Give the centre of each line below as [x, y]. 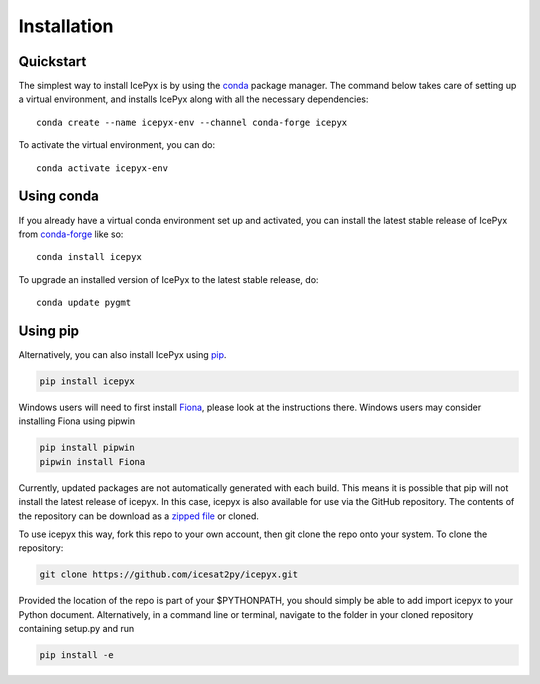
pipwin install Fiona [92, 461]
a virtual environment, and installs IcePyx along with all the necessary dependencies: [193, 99]
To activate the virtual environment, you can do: [116, 145]
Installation [66, 26]
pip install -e [76, 655]
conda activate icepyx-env [102, 168]
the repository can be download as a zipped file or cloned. [139, 516]
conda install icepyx [89, 257]
